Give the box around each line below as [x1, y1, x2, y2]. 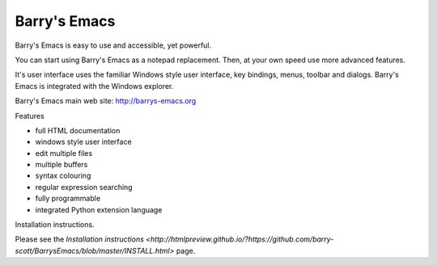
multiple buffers [35, 160, 88, 170]
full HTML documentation [35, 125, 121, 135]
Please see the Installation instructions [15, 234, 145, 244]
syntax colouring [35, 170, 91, 181]
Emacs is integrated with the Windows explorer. [15, 81, 174, 90]
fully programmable [35, 194, 101, 204]
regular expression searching [35, 182, 133, 191]
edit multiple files [35, 148, 93, 158]
